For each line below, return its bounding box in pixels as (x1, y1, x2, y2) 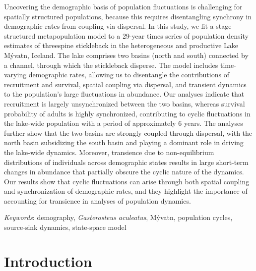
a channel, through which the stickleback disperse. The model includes (4, 59, 218, 70)
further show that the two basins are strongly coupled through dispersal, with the (4, 127, 253, 138)
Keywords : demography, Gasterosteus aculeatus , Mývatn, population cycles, (4, 212, 233, 222)
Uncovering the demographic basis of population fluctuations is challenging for (4, 1, 243, 11)
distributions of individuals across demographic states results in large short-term (4, 157, 249, 167)
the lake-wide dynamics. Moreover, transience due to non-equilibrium (4, 147, 214, 157)
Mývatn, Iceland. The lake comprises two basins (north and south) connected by (4, 50, 249, 60)
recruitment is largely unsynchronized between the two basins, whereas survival (4, 98, 245, 108)
